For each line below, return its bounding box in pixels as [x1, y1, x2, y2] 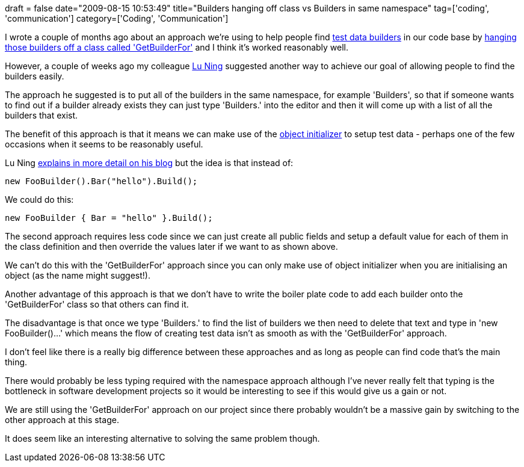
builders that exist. [5, 110, 78, 120]
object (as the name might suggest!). [5, 270, 150, 280]
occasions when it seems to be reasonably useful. [5, 139, 203, 149]
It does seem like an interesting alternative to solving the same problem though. [5, 433, 320, 444]
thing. [5, 357, 28, 367]
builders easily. [5, 71, 64, 81]
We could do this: [5, 194, 74, 205]
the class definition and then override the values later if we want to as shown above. [5, 241, 338, 252]
